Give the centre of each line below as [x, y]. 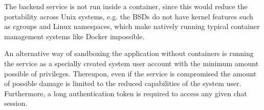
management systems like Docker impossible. [74, 36]
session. [16, 103]
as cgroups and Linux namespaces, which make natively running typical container [132, 26]
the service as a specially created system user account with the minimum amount [131, 63]
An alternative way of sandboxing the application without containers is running [129, 53]
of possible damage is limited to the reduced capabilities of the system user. [123, 83]
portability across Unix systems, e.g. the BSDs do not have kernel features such [129, 16]
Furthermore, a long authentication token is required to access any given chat [126, 93]
